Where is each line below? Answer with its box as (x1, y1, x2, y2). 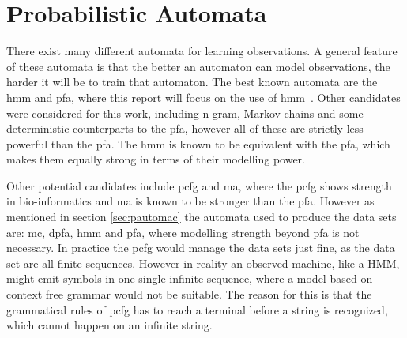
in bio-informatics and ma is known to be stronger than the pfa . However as (6, 193, 375, 209)
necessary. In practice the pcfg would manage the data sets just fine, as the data (6, 239, 395, 256)
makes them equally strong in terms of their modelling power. (6, 151, 305, 167)
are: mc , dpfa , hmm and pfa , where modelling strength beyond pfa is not (6, 223, 360, 240)
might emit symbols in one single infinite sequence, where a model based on (6, 270, 373, 287)
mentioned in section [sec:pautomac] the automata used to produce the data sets (6, 208, 397, 225)
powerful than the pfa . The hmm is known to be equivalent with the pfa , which (6, 135, 390, 152)
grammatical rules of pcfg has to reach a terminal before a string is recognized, (6, 301, 388, 317)
